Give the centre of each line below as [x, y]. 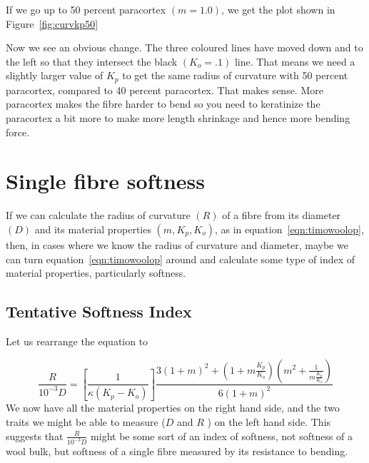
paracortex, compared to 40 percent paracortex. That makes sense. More [165, 90]
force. [18, 132]
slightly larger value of [55, 75]
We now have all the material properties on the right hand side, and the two [173, 408]
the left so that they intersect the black [92, 61]
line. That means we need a [295, 61]
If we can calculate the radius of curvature [98, 215]
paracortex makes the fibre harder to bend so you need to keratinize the [163, 104]
